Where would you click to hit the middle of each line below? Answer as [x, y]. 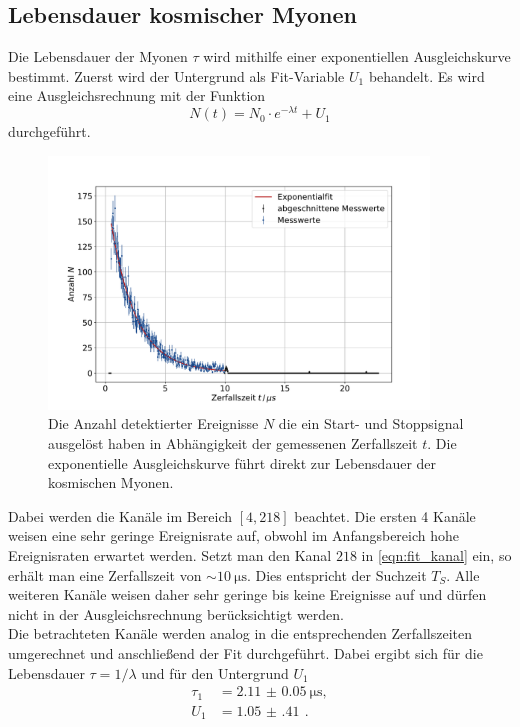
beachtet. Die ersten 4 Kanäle [385, 515]
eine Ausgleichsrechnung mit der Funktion [137, 95]
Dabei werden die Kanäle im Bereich [120, 515]
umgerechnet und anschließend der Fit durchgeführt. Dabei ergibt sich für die [245, 652]
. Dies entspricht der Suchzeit [336, 574]
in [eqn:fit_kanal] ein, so [436, 554]
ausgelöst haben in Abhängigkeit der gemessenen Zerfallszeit [233, 442]
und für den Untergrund [215, 672]
